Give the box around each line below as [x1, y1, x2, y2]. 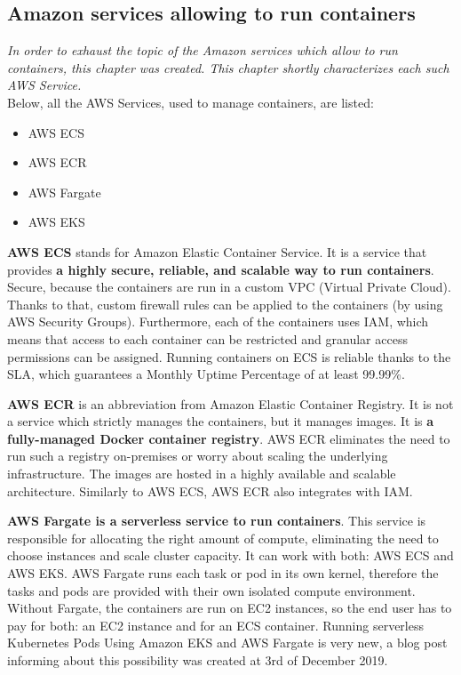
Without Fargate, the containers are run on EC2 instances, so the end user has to [7, 599, 452, 617]
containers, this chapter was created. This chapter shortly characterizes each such [7, 58, 449, 76]
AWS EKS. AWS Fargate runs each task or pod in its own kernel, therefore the [7, 564, 439, 583]
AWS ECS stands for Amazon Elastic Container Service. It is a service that [7, 242, 427, 261]
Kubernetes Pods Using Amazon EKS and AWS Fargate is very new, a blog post [7, 633, 448, 652]
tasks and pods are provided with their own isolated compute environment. [7, 581, 416, 599]
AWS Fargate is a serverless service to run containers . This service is [7, 511, 426, 530]
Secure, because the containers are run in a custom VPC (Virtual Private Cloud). [7, 277, 451, 296]
